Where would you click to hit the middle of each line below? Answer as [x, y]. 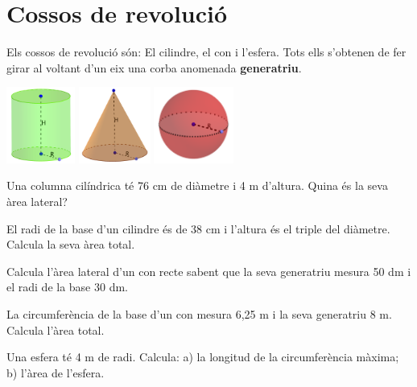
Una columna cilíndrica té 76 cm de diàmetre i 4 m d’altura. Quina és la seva [197, 185]
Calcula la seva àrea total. [71, 244]
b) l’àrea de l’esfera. [56, 372]
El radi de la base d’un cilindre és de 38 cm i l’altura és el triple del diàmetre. [198, 228]
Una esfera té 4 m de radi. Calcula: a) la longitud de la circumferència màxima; [203, 357]
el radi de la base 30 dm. [67, 287]
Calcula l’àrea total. [56, 329]
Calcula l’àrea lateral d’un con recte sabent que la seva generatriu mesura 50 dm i [209, 271]
